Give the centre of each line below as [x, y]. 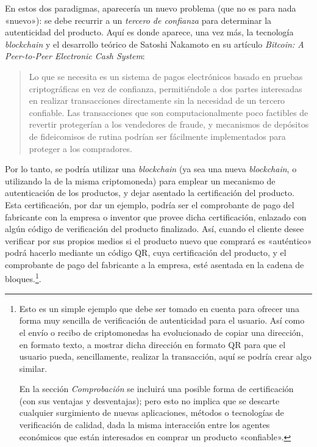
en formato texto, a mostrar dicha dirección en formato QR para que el [152, 344]
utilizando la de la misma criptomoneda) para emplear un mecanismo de [140, 180]
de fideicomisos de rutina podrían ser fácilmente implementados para [157, 136]
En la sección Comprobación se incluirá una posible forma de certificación [156, 389]
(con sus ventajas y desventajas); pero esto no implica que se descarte [149, 400]
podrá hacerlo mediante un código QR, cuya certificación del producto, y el [146, 253]
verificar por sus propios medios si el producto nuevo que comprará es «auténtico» [158, 240]
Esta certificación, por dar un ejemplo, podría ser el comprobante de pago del [150, 204]
